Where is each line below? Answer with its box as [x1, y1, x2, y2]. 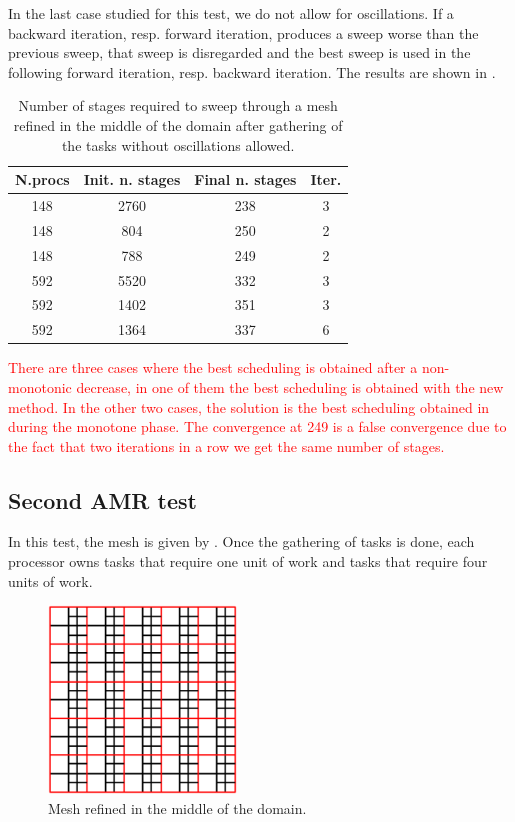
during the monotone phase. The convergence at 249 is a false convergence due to [8, 416, 507, 437]
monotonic [8, 376, 72, 397]
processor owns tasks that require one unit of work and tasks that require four [8, 551, 488, 572]
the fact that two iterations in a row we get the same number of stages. [8, 435, 445, 456]
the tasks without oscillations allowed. [61, 134, 295, 155]
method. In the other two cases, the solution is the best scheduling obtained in [8, 396, 490, 417]
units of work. [8, 570, 93, 591]
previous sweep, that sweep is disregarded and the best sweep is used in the [8, 42, 471, 63]
